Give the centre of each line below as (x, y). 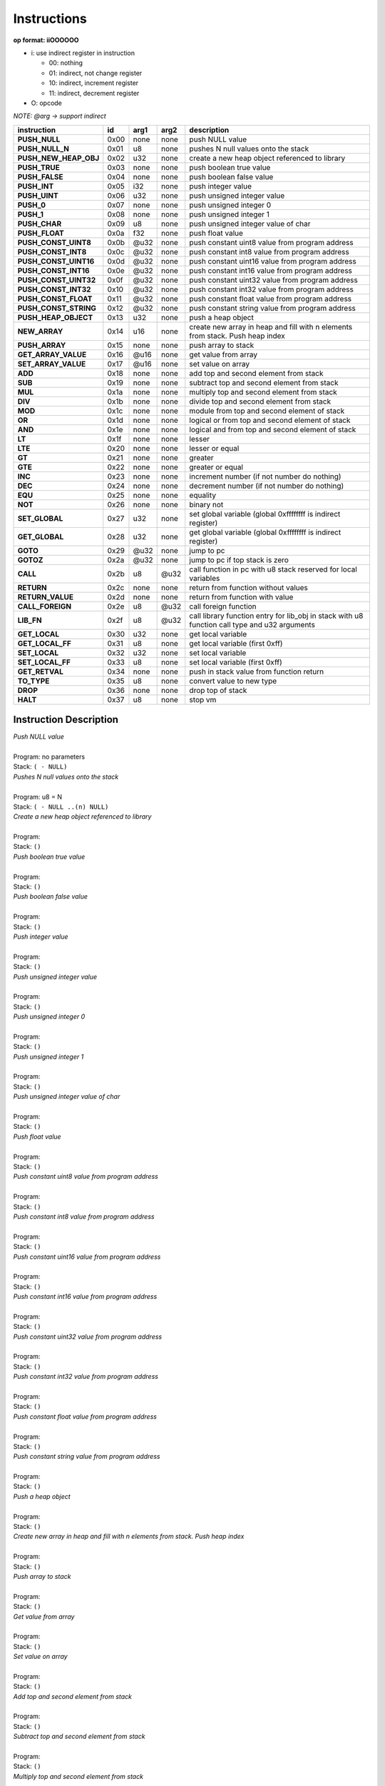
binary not (206, 504)
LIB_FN (30, 620)
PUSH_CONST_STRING (57, 308)
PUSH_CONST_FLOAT (55, 299)
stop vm (203, 699)
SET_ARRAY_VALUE (52, 364)
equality (203, 495)
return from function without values (248, 587)
